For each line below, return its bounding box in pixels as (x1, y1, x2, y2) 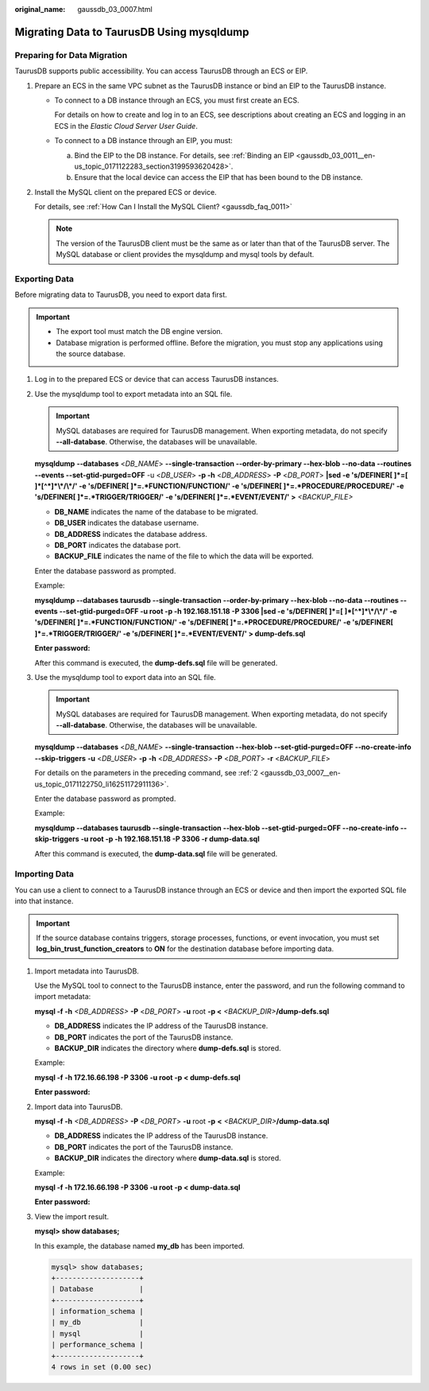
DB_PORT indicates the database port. (54, 541, 181, 550)
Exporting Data (14, 274, 75, 284)
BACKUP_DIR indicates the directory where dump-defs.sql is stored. (54, 1043, 281, 1053)
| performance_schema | (51, 1340, 145, 1350)
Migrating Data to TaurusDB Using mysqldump (14, 25, 249, 39)
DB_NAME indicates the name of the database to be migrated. (54, 507, 258, 516)
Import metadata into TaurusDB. (34, 966, 139, 976)
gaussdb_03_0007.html (77, 5, 153, 14)
